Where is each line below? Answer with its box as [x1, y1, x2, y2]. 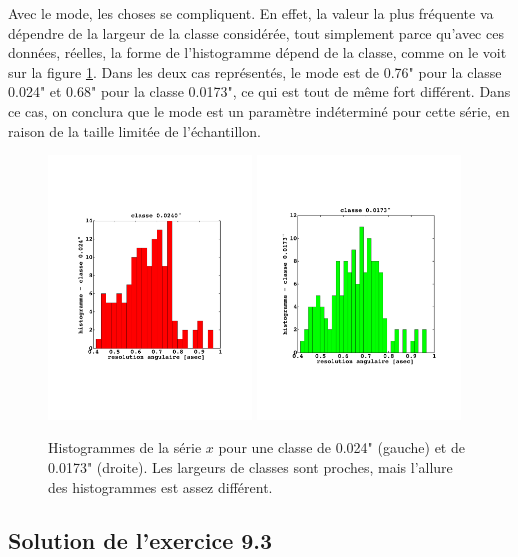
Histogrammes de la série [48, 437, 202, 458]
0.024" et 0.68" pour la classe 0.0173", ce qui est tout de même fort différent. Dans [8, 81, 511, 102]
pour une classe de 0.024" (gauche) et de [218, 437, 465, 458]
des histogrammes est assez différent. [48, 476, 273, 497]
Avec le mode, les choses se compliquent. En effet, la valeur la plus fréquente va [8, 3, 494, 23]
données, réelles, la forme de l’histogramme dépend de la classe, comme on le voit [8, 42, 507, 63]
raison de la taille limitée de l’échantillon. [8, 120, 261, 141]
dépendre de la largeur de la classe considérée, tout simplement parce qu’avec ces [8, 22, 504, 43]
